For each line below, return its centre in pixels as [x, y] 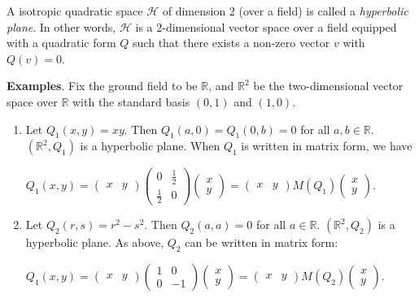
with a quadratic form [61, 43]
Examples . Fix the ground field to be [102, 86]
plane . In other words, [61, 26]
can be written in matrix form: [262, 242]
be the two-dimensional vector [328, 86]
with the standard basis [131, 101]
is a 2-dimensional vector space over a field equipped [266, 26]
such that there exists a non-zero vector [231, 43]
